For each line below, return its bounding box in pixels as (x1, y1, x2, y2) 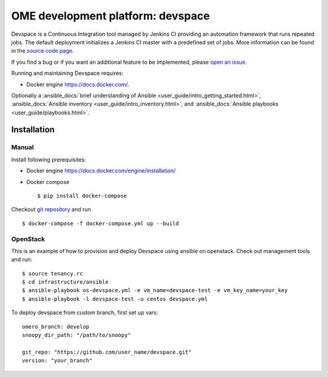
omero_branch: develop (22, 323, 90, 330)
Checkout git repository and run (11, 206, 91, 213)
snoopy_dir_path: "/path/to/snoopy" (22, 331, 131, 339)
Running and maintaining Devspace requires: (11, 70, 124, 77)
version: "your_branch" (22, 357, 93, 364)
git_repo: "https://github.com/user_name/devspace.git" (22, 348, 192, 355)
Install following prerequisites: (11, 155, 86, 163)
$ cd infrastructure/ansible (22, 279, 109, 285)
